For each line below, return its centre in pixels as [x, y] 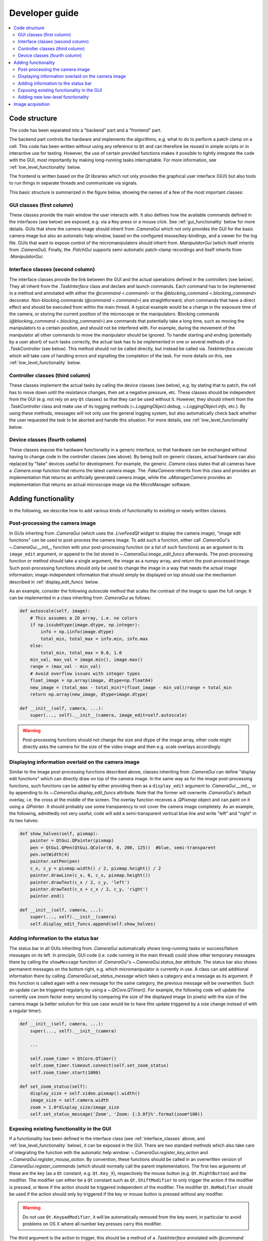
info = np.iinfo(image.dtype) [77, 632]
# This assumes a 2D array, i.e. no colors [84, 618]
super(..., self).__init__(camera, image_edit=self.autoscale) [109, 715]
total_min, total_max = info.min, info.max [94, 639]
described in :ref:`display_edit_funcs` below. [54, 582]
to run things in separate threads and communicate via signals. [73, 183]
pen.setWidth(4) [50, 854]
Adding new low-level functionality [54, 97]
